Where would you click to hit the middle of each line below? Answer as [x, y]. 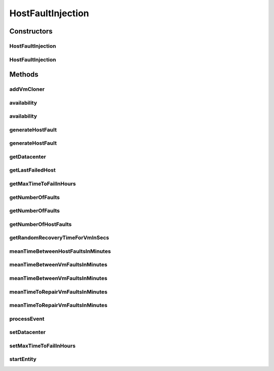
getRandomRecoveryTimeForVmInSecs [59, 238]
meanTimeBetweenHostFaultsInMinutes [60, 251]
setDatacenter [27, 332]
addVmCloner [27, 89]
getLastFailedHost [32, 170]
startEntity [23, 359]
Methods [24, 74]
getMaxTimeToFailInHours [43, 184]
